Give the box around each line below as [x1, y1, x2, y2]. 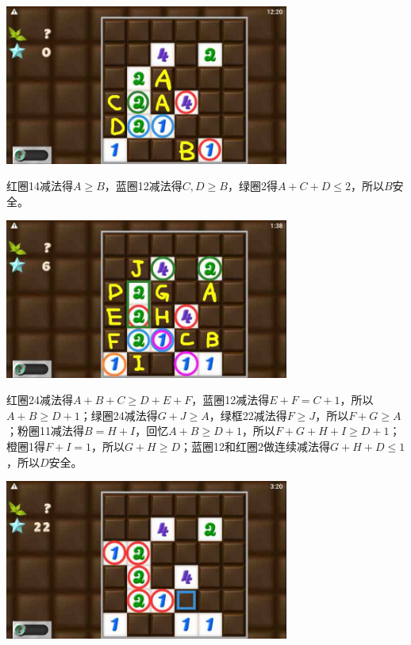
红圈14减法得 [6, 177, 73, 194]
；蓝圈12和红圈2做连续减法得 [180, 438, 330, 455]
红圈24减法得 [6, 391, 73, 408]
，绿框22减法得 [209, 406, 287, 423]
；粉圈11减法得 [6, 422, 84, 439]
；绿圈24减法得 [79, 406, 158, 423]
